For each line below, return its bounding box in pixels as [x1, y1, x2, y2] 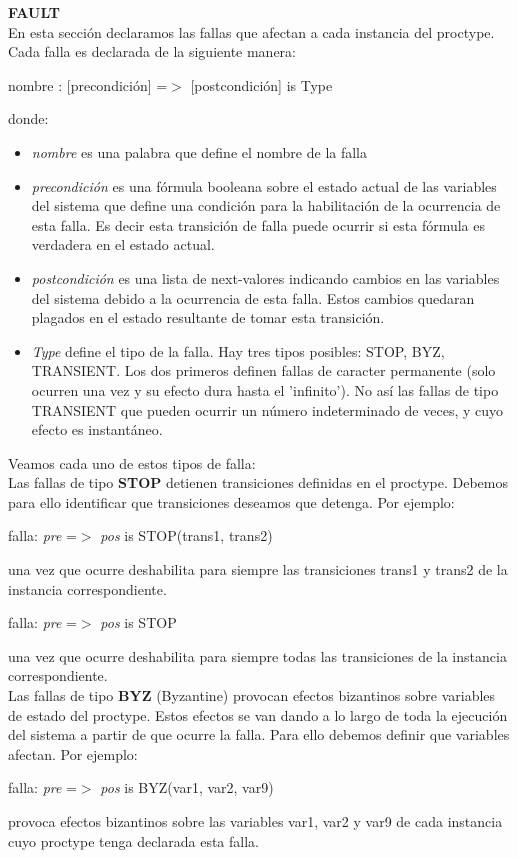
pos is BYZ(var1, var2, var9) [100, 777, 274, 798]
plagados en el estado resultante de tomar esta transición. [31, 307, 385, 328]
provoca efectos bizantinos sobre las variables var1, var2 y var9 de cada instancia [8, 811, 503, 831]
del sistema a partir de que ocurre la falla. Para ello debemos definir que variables [8, 724, 510, 745]
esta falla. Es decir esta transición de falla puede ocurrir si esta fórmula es [31, 214, 486, 235]
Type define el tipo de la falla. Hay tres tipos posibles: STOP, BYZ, [31, 340, 445, 361]
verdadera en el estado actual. [31, 234, 215, 255]
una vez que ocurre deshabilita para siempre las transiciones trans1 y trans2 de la [8, 559, 508, 580]
